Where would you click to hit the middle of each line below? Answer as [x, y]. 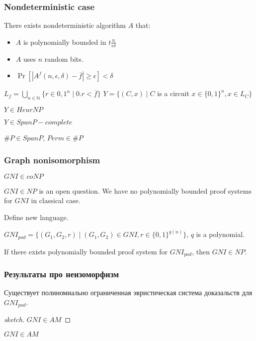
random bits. [64, 58]
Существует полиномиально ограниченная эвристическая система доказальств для [128, 292]
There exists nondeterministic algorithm [65, 25]
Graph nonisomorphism [52, 160]
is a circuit [173, 93]
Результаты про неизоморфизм [62, 274]
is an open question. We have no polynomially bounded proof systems [145, 190]
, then [201, 251]
